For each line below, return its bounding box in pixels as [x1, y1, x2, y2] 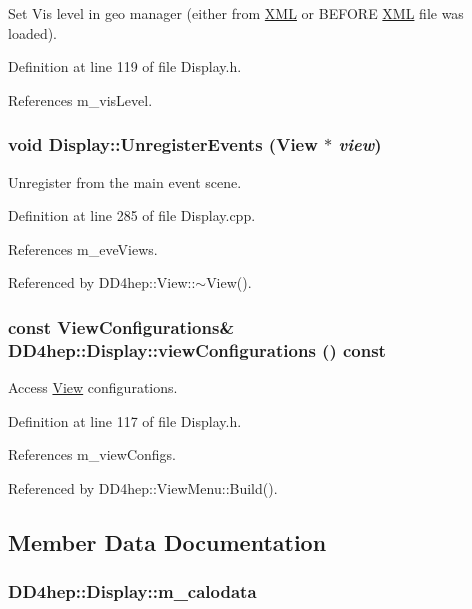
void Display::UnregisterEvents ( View [8, 132, 318, 157]
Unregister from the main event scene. [8, 171, 242, 192]
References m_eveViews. [8, 238, 158, 259]
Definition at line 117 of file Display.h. [8, 410, 242, 431]
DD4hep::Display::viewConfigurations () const [8, 337, 386, 362]
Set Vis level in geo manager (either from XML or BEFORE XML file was [8, 3, 464, 23]
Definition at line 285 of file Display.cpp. [8, 205, 256, 226]
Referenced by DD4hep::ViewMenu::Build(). [8, 477, 278, 498]
